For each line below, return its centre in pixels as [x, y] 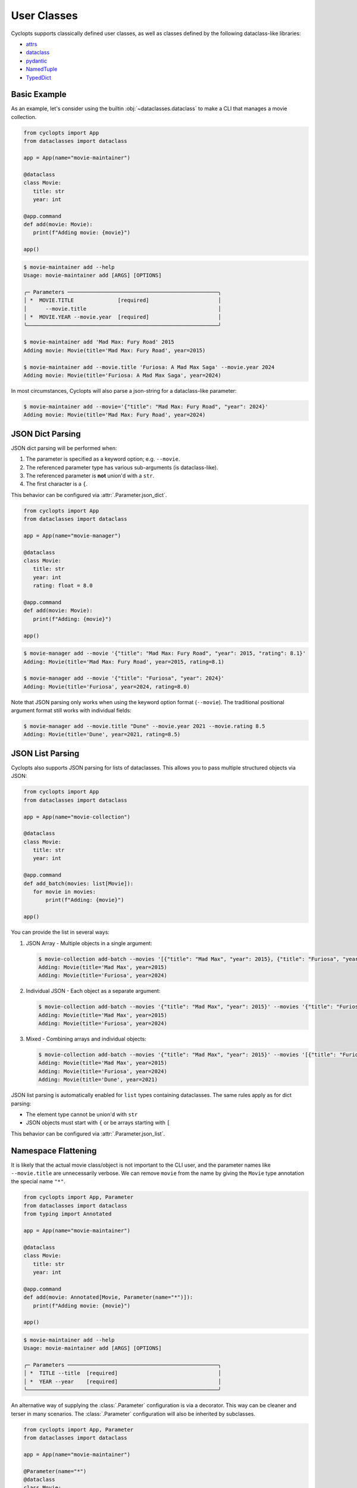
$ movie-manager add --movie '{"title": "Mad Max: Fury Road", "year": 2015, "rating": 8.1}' [165, 654]
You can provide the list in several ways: [60, 932]
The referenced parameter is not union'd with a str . [90, 476]
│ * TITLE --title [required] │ [122, 1373]
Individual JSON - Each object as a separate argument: [93, 991]
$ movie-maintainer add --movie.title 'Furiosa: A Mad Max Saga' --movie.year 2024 [149, 367]
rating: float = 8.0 [63, 586]
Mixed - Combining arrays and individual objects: [86, 1039]
